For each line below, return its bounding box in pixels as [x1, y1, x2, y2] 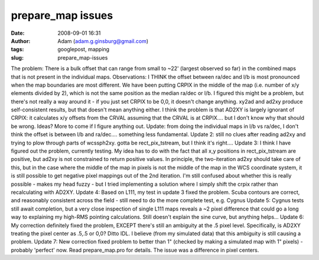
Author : [11, 37, 31, 44]
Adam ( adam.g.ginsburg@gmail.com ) [57, 37, 149, 44]
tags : [11, 46, 24, 53]
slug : [11, 54, 24, 61]
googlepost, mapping [57, 46, 109, 53]
